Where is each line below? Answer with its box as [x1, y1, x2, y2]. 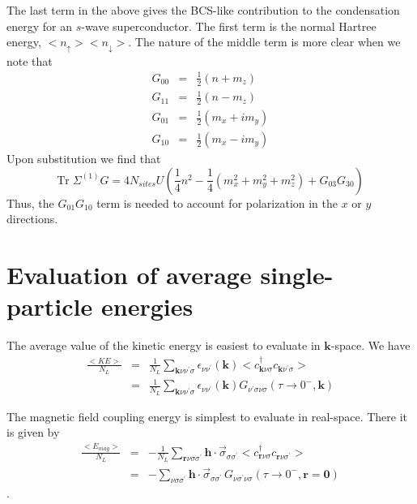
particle [6, 290, 93, 323]
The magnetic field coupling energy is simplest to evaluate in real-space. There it [6, 407, 408, 424]
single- [260, 258, 334, 291]
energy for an [6, 17, 72, 34]
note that [6, 52, 53, 69]
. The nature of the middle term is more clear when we [128, 33, 401, 50]
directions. [6, 210, 58, 227]
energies [100, 290, 194, 323]
